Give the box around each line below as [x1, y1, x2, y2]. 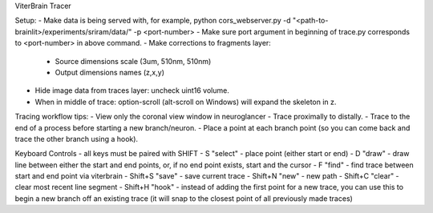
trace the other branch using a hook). [14, 134, 139, 143]
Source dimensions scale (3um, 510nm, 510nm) [55, 56, 212, 66]
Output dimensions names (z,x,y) [55, 67, 164, 77]
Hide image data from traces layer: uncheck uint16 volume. [34, 86, 230, 95]
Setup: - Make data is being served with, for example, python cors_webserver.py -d [14, 16, 292, 26]
